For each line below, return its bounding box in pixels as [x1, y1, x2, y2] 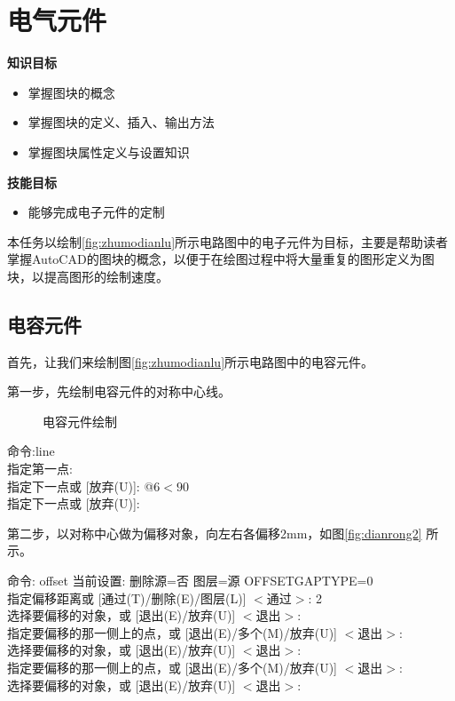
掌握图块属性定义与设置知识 [27, 142, 190, 161]
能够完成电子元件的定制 [27, 203, 165, 221]
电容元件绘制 [43, 411, 117, 430]
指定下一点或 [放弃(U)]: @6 [7, 476, 161, 495]
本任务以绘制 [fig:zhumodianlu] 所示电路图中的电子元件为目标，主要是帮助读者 [7, 232, 449, 251]
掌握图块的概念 [27, 83, 115, 101]
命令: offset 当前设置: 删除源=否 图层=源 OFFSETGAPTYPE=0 [7, 571, 373, 590]
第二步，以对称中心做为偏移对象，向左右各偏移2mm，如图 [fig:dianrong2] [7, 523, 422, 542]
